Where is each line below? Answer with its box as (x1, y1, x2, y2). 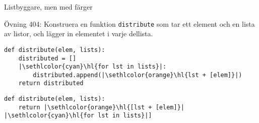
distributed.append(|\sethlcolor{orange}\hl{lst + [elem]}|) (33, 71, 242, 79)
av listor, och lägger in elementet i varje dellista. (4, 28, 153, 39)
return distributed (18, 80, 84, 87)
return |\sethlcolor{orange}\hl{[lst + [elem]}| (18, 103, 184, 111)
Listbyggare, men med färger (4, 2, 93, 12)
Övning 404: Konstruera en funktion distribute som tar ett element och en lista (4, 18, 255, 29)
